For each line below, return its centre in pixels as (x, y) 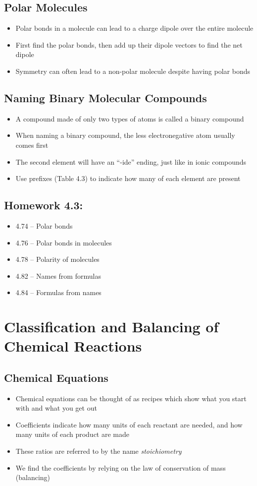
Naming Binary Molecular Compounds (105, 97)
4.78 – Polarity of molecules (57, 259)
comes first (32, 145)
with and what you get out (56, 408)
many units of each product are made (73, 434)
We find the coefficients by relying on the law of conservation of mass (121, 467)
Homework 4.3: (44, 205)
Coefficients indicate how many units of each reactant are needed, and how (129, 424)
